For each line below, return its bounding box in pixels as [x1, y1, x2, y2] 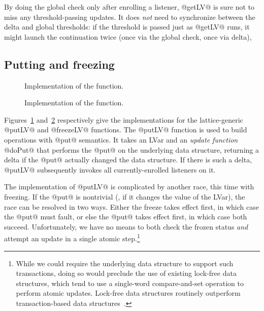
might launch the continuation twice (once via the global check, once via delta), [4, 31, 252, 42]
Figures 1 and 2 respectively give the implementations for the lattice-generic [4, 114, 243, 125]
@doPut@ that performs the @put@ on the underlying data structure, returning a [4, 144, 259, 155]
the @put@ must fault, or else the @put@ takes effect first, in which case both [4, 211, 247, 222]
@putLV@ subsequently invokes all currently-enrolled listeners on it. [4, 164, 216, 175]
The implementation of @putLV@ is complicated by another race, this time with [4, 181, 254, 192]
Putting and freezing [4, 56, 115, 72]
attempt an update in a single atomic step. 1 [4, 232, 140, 243]
